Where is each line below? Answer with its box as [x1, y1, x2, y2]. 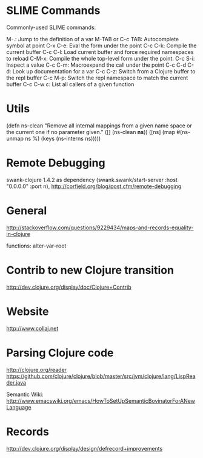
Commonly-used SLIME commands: [6, 24, 96, 31]
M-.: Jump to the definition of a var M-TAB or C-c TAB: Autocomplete [6, 35, 179, 42]
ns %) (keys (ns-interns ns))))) [25, 135, 101, 142]
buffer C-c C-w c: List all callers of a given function [6, 80, 135, 88]
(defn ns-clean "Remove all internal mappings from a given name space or [6, 122, 192, 129]
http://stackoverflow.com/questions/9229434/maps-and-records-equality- [6, 224, 194, 231]
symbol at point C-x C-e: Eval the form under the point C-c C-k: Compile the [6, 42, 197, 49]
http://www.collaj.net [6, 325, 59, 332]
